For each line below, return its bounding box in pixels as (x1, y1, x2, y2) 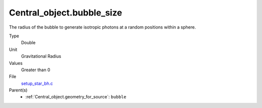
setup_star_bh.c (21, 80, 53, 86)
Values (9, 60, 23, 66)
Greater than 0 (21, 67, 50, 73)
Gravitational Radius (21, 53, 62, 59)
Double (21, 40, 36, 46)
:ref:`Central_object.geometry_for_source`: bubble (25, 94, 127, 100)
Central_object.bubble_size (9, 7, 122, 18)
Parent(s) (9, 87, 28, 93)
